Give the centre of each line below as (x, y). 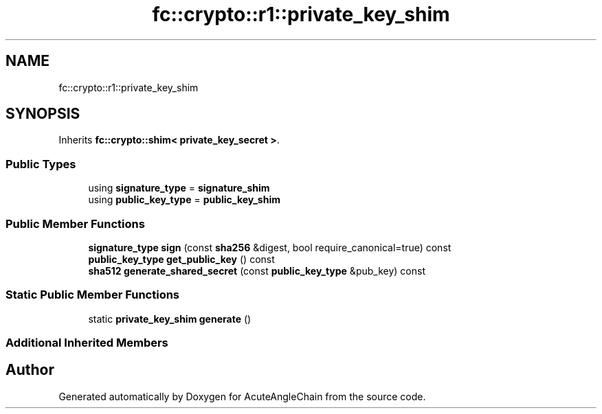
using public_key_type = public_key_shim (184, 200)
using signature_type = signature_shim (179, 188)
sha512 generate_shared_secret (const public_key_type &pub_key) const (257, 271)
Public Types (41, 164)
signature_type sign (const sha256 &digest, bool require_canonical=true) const (270, 247)
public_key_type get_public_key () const (181, 259)
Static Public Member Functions (93, 295)
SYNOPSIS (43, 114)
